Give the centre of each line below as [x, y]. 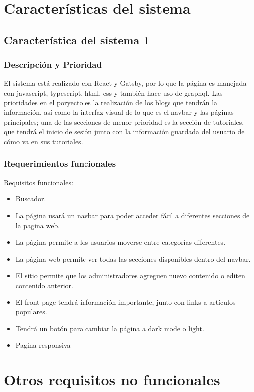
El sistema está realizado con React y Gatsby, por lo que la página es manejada [125, 83]
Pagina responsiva [43, 345]
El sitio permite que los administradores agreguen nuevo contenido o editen [130, 275]
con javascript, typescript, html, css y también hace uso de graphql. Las [113, 92]
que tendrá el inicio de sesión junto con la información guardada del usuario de [124, 132]
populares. [31, 312]
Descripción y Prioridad [53, 64]
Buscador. [31, 199]
